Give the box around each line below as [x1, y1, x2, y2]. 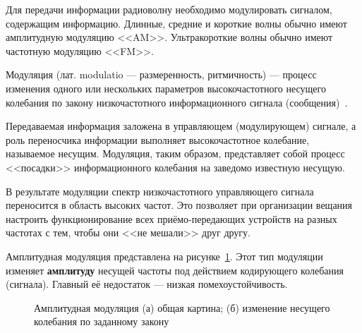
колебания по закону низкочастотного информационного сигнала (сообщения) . [6, 95, 348, 109]
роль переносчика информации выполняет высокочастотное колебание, [6, 132, 310, 147]
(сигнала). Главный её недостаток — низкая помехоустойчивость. [6, 277, 288, 291]
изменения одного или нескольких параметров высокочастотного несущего [6, 80, 326, 95]
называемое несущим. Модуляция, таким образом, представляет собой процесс [6, 146, 345, 161]
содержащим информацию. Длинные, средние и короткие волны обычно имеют [6, 16, 347, 30]
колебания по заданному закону [34, 314, 169, 329]
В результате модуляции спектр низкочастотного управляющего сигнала [6, 183, 314, 198]
